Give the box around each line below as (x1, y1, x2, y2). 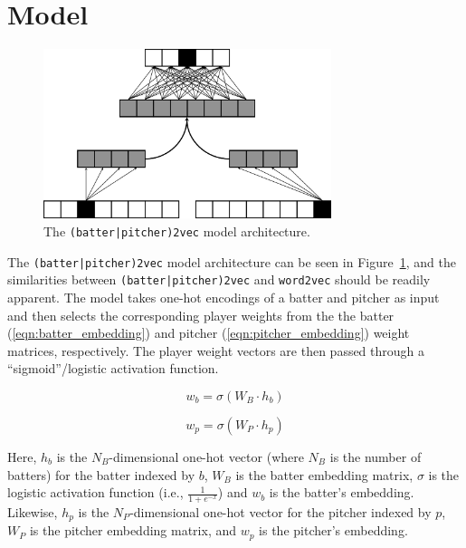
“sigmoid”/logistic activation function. (7, 359, 219, 378)
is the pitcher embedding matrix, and (29, 521, 237, 540)
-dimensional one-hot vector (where (109, 447, 304, 466)
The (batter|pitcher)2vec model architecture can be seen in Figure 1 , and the (7, 252, 456, 271)
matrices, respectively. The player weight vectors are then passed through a (7, 341, 425, 360)
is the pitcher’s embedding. (259, 521, 408, 540)
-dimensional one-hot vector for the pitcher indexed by (129, 502, 432, 521)
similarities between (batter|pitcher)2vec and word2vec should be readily (7, 270, 431, 289)
